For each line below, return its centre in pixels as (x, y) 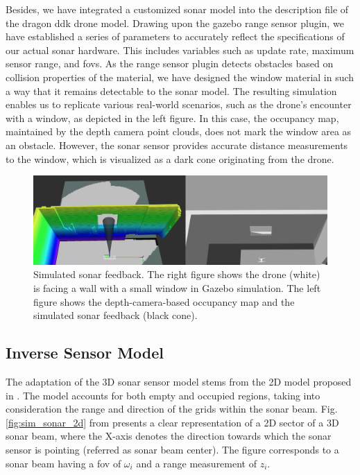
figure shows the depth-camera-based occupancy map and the (164, 301)
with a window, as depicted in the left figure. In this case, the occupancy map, (172, 118)
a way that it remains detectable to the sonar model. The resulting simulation (171, 90)
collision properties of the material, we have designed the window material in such (180, 77)
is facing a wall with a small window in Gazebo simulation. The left (177, 288)
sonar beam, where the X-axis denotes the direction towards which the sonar (169, 436)
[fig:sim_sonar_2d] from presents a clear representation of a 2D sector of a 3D (172, 422)
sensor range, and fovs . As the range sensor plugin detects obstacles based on (170, 63)
